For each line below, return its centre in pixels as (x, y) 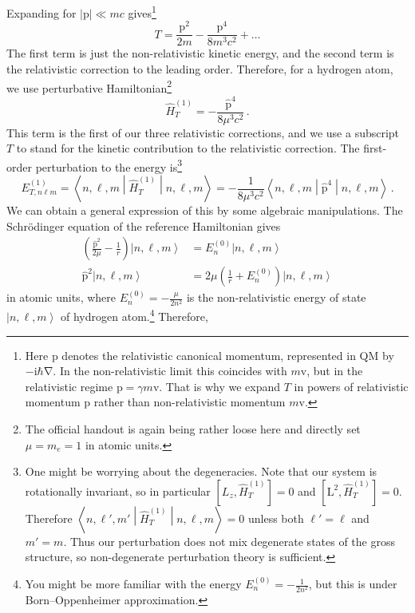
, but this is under (353, 584)
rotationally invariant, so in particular (118, 490)
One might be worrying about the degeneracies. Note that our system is (201, 471)
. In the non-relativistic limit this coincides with (170, 371)
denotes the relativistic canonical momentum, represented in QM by (228, 355)
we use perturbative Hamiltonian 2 (89, 86)
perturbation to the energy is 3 (109, 165)
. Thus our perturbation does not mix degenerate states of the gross (229, 541)
